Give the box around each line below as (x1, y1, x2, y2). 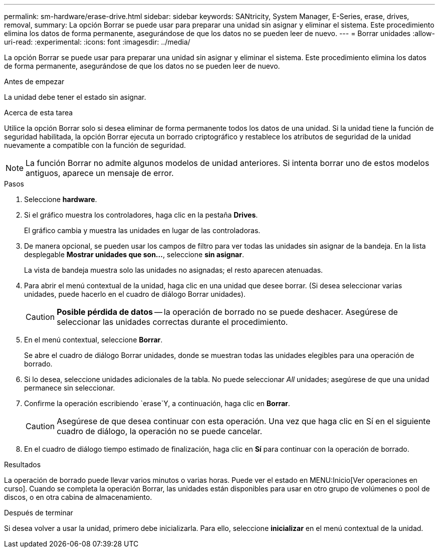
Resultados (4, 460, 41, 469)
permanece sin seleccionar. (24, 384, 115, 392)
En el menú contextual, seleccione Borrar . (24, 335, 163, 344)
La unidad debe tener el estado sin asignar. (4, 93, 146, 101)
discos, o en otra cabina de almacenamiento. (4, 493, 152, 501)
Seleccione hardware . (24, 195, 97, 204)
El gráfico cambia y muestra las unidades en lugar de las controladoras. (24, 226, 261, 235)
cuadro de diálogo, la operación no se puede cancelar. (57, 426, 263, 436)
